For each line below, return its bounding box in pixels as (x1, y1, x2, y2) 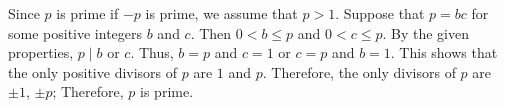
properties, (8, 42, 74, 63)
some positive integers (8, 22, 143, 43)
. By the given (382, 22, 470, 43)
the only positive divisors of (8, 61, 178, 82)
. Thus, (130, 42, 174, 63)
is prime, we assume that (145, 3, 298, 23)
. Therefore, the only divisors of (262, 61, 456, 82)
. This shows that (390, 42, 498, 63)
